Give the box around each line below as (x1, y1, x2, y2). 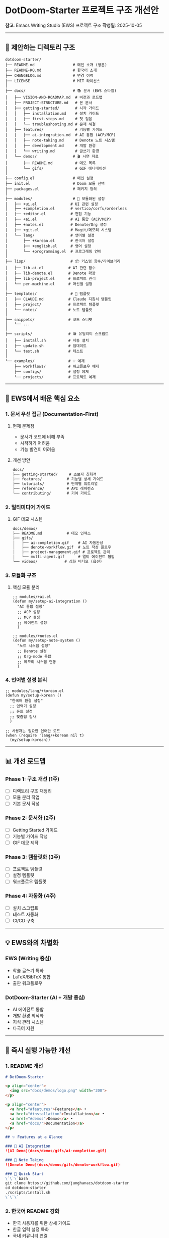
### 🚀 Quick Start (5, 1171, 44, 1176)
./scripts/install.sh (5, 1190, 51, 1195)
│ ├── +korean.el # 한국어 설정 (5, 238, 95, 243)
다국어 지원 (12, 1025, 35, 1031)
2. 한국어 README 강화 (5, 1208, 60, 1215)
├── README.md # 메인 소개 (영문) (5, 62, 107, 67)
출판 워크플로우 (12, 980, 43, 986)
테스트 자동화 (12, 911, 39, 917)
